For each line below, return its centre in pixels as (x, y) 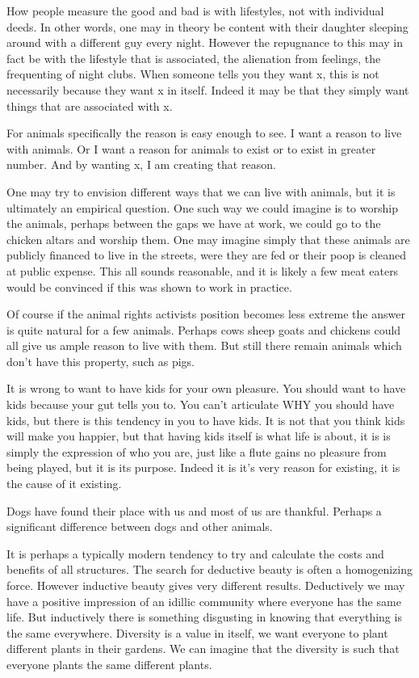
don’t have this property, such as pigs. (101, 361)
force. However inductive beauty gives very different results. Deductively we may (206, 585)
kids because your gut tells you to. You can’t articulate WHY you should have (201, 404)
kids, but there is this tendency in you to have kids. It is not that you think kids (206, 420)
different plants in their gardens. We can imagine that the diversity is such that (203, 649)
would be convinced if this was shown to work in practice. (149, 286)
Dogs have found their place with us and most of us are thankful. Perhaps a (194, 510)
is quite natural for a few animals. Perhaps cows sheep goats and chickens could (204, 329)
